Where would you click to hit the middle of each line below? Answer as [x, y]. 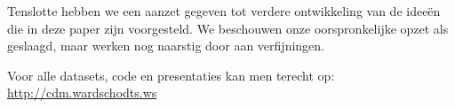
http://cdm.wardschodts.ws [82, 93]
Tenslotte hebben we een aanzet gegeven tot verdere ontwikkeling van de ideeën [224, 11]
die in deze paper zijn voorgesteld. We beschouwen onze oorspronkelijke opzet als [228, 28]
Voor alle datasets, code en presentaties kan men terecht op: [171, 75]
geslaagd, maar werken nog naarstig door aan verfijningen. [166, 46]
